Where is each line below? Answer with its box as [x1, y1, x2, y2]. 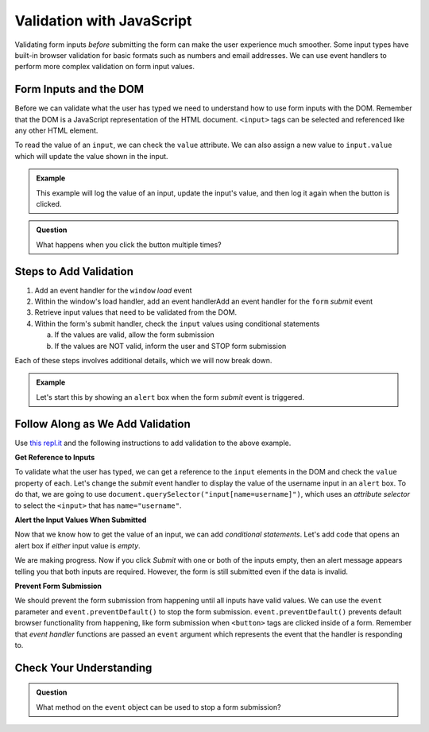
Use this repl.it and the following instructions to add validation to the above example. [14, 438, 292, 447]
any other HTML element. [14, 126, 99, 135]
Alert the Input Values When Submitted [14, 515, 147, 525]
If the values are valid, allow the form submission [54, 330, 214, 339]
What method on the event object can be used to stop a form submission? [36, 702, 281, 711]
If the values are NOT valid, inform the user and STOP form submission [54, 341, 287, 351]
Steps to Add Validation [14, 265, 134, 278]
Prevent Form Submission [14, 581, 102, 591]
